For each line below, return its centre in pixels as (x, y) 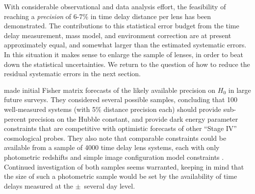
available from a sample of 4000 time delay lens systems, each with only (112, 147)
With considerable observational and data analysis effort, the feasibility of (115, 6)
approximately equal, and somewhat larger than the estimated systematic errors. (125, 45)
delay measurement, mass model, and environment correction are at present (118, 35)
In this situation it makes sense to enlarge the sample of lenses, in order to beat (124, 54)
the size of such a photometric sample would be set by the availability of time (121, 176)
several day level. (110, 185)
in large (240, 90)
